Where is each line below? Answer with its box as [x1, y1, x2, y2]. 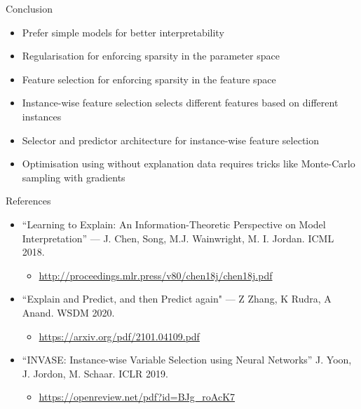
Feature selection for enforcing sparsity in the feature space [22, 71, 276, 86]
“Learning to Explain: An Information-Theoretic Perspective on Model [22, 216, 326, 231]
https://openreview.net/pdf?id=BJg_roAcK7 [39, 389, 236, 404]
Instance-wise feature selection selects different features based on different [22, 95, 339, 110]
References [6, 193, 51, 208]
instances [22, 109, 62, 123]
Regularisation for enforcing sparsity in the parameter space [22, 48, 280, 63]
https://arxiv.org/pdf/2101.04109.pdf [39, 328, 200, 343]
